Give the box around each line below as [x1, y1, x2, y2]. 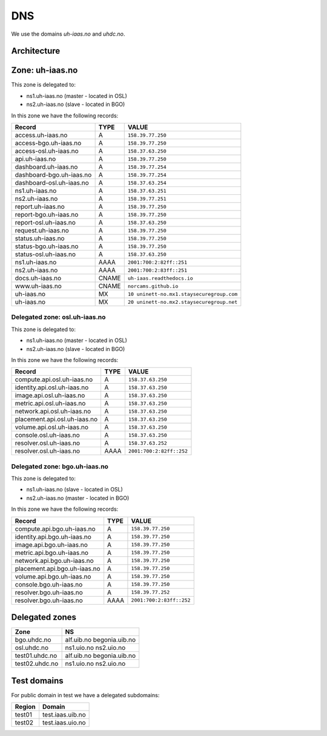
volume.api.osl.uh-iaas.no [15, 423, 89, 432]
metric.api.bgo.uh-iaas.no [15, 548, 89, 557]
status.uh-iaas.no [15, 234, 65, 243]
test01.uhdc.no [15, 651, 58, 660]
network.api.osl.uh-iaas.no [15, 407, 91, 416]
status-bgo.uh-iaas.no [15, 242, 79, 251]
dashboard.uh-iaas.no [15, 163, 78, 171]
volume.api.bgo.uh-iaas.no [15, 572, 91, 580]
